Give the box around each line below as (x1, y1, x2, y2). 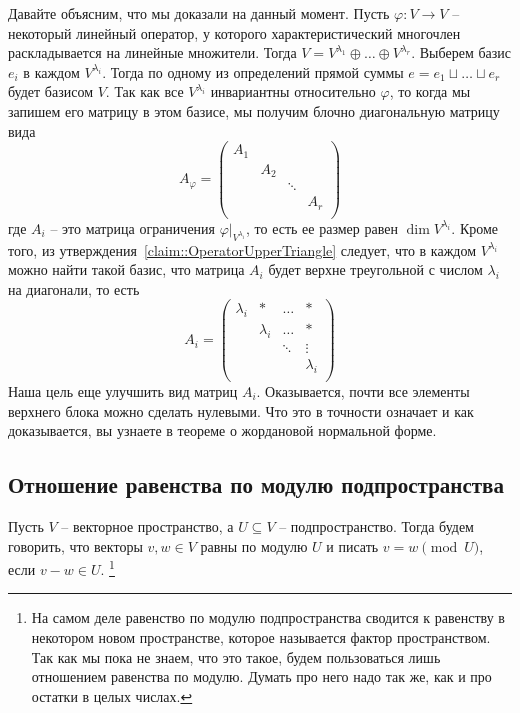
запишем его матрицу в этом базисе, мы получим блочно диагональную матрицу (8, 100, 500, 121)
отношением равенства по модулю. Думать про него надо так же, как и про (31, 666, 492, 687)
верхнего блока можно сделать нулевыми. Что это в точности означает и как (8, 400, 474, 421)
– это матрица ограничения (50, 217, 216, 238)
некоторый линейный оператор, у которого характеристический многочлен (8, 22, 461, 43)
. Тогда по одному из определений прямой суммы (102, 61, 404, 82)
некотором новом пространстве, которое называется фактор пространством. (31, 626, 491, 647)
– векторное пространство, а (61, 515, 234, 536)
